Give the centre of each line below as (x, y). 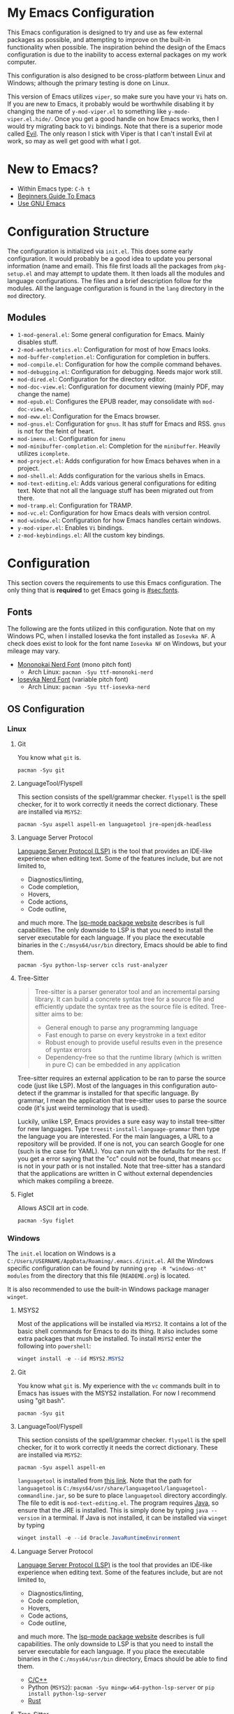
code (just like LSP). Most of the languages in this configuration (109, 1086)
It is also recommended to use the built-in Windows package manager (108, 1289)
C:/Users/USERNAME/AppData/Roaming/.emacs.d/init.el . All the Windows (111, 1261)
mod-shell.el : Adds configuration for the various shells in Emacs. (111, 475)
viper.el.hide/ (29, 119)
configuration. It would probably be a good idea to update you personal (110, 258)
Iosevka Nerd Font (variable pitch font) (73, 679)
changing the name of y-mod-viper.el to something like (87, 111)
